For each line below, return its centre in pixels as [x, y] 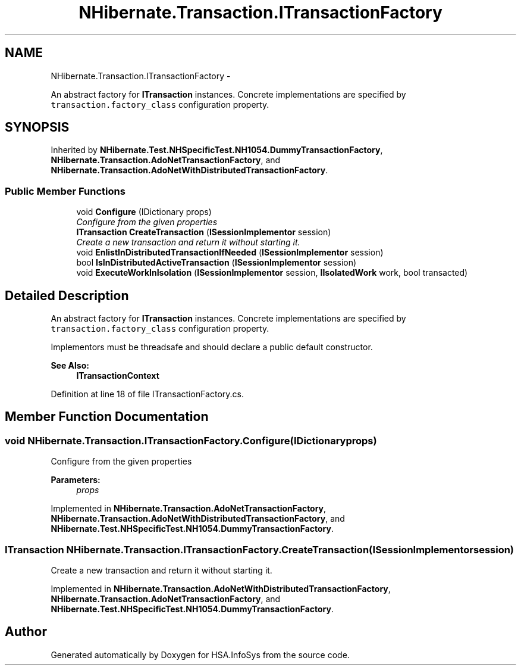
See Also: [70, 366]
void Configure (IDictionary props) [144, 212]
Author [26, 632]
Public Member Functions [65, 191]
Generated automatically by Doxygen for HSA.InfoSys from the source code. [200, 655]
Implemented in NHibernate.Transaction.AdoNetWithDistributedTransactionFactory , [221, 589]
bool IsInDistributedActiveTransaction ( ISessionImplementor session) [216, 263]
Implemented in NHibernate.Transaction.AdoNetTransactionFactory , [189, 509]
